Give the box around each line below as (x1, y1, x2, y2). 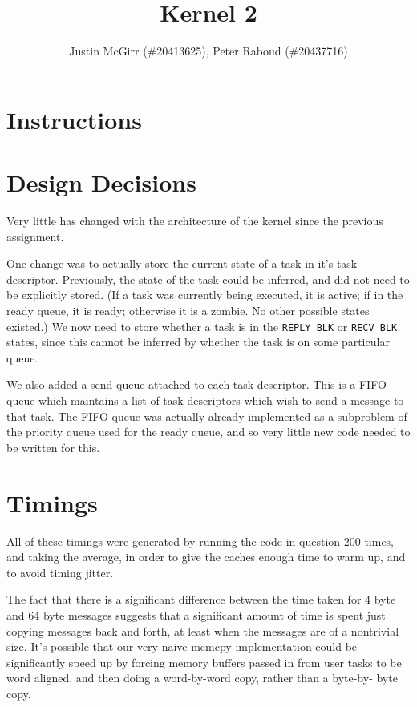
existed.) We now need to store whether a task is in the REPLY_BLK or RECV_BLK (6, 317, 398, 334)
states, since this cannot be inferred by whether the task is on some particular (6, 333, 390, 350)
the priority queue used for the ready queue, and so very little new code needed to (6, 423, 411, 440)
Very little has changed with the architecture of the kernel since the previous (6, 212, 383, 229)
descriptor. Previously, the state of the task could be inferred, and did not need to (6, 270, 410, 287)
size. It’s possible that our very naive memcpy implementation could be (6, 638, 358, 655)
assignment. (6, 228, 64, 244)
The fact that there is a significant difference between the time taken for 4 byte (6, 591, 396, 608)
